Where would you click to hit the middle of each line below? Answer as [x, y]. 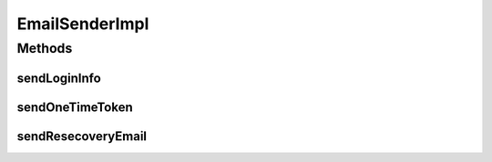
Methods [45, 48]
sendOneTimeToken [75, 107]
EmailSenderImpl [83, 24]
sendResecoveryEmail [82, 136]
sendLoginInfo [59, 78]
